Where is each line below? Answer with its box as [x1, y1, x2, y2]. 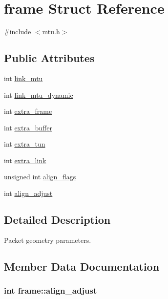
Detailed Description [4, 212, 111, 227]
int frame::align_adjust [4, 284, 97, 297]
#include [4, 26, 31, 37]
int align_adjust [4, 188, 53, 198]
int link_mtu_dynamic [4, 89, 73, 100]
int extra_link [4, 155, 46, 165]
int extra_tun [4, 139, 45, 149]
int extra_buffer [4, 122, 52, 132]
